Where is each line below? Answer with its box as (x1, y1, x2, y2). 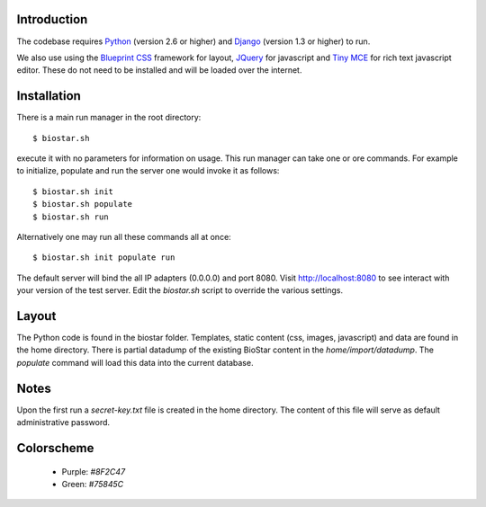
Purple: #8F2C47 (61, 466, 126, 476)
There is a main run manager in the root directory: (16, 112, 202, 123)
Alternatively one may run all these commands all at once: (16, 231, 231, 242)
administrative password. (16, 417, 111, 428)
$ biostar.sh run (32, 211, 109, 222)
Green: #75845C (61, 478, 124, 489)
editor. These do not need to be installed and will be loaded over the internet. (16, 65, 302, 76)
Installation (16, 88, 81, 103)
